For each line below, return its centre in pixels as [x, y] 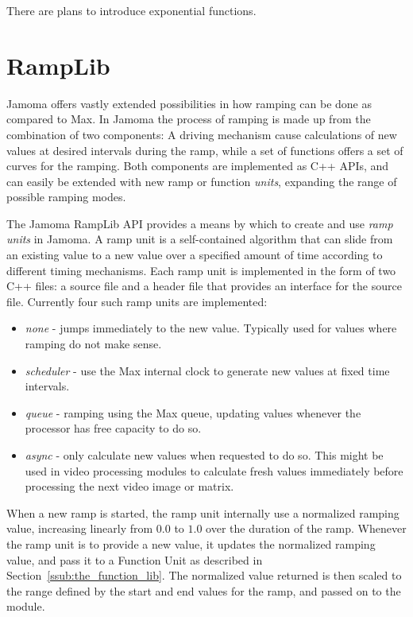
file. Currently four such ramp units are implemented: [137, 301]
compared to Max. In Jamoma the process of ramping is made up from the [189, 119]
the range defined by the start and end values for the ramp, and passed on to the [204, 590]
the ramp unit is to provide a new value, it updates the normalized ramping [191, 543]
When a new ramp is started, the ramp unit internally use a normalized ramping [203, 512]
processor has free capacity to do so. [113, 428]
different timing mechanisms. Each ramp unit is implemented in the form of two [201, 270]
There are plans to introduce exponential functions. [131, 10]
